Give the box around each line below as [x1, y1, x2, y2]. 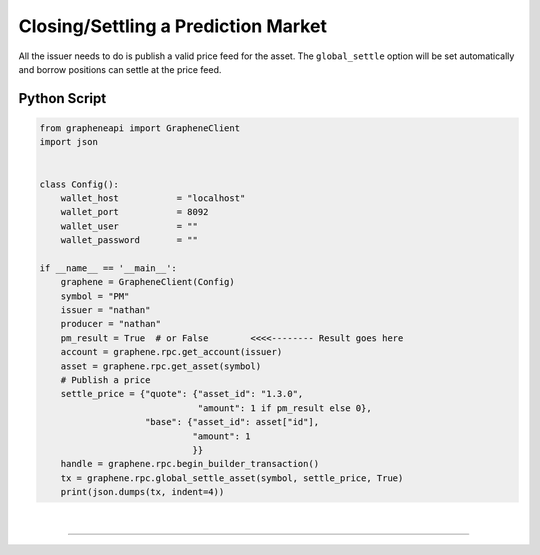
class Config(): [39, 178, 120, 190]
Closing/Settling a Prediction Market [18, 15, 327, 37]
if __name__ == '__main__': [39, 262, 177, 274]
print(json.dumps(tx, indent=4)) [60, 486, 225, 498]
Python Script [18, 90, 107, 107]
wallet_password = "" [60, 235, 199, 246]
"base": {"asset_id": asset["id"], [145, 416, 320, 428]
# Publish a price [60, 374, 151, 385]
